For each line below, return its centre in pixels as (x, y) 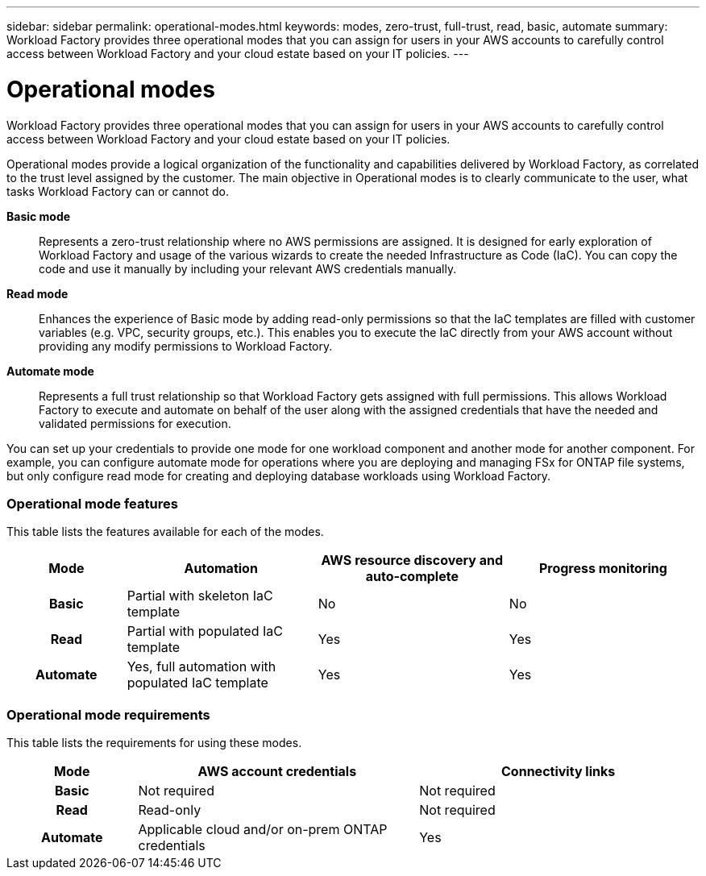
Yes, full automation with (201, 667)
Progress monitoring (603, 569)
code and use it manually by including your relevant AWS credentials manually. (248, 268)
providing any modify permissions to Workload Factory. (186, 346)
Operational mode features (92, 503)
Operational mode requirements (108, 714)
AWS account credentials (277, 771)
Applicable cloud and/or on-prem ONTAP (263, 829)
